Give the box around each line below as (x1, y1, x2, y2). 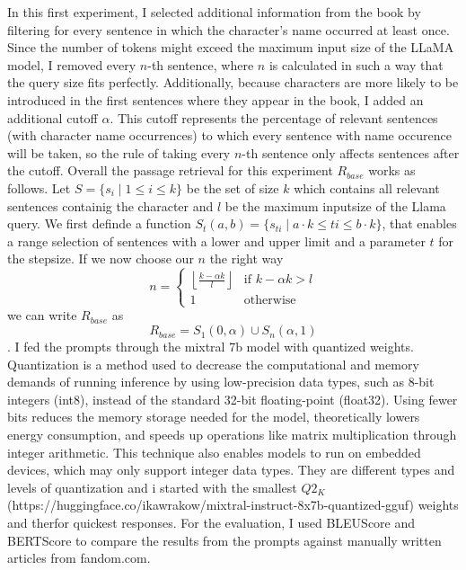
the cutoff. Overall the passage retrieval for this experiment (7, 161, 333, 180)
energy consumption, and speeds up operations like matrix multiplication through (7, 425, 457, 444)
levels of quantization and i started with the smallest (7, 477, 297, 496)
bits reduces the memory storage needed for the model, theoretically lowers (7, 407, 420, 426)
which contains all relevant (294, 178, 440, 197)
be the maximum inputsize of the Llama (224, 196, 446, 215)
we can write (7, 306, 77, 325)
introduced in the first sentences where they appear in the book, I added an (7, 90, 424, 109)
